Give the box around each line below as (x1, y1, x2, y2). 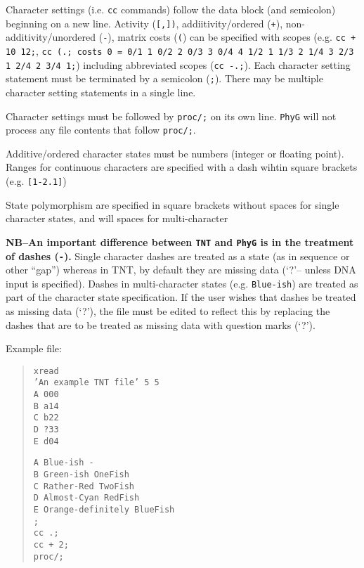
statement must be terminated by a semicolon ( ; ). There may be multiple (6, 71, 323, 86)
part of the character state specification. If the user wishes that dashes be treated (6, 290, 356, 304)
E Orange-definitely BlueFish (33, 505, 175, 515)
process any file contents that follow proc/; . (6, 122, 196, 137)
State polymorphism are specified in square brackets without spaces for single (6, 197, 339, 212)
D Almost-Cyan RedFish (33, 493, 140, 503)
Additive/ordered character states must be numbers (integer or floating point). (6, 146, 344, 160)
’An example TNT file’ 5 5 (33, 377, 160, 388)
